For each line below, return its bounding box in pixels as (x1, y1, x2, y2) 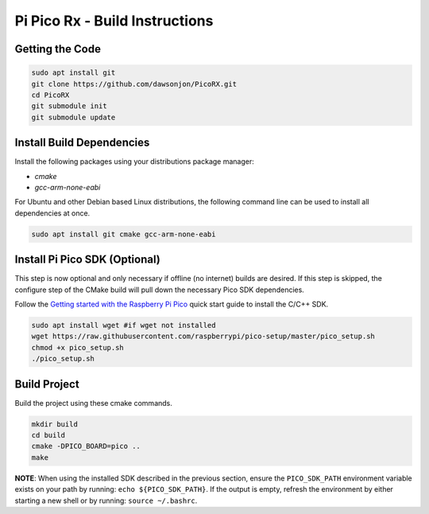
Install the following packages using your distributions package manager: (14, 157, 254, 166)
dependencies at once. (14, 208, 91, 218)
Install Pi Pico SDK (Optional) (14, 253, 160, 267)
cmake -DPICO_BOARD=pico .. (31, 442, 141, 451)
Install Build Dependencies (14, 136, 150, 150)
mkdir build (31, 419, 79, 429)
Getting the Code (14, 42, 101, 56)
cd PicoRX (31, 90, 70, 99)
